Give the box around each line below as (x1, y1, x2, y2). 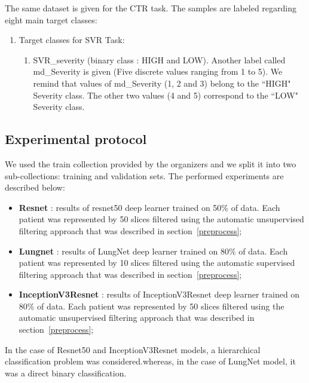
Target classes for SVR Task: (19, 33, 125, 46)
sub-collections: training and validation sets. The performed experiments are (5, 169, 284, 182)
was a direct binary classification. (5, 366, 127, 379)
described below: (5, 181, 65, 194)
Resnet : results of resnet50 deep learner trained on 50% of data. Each (19, 201, 280, 213)
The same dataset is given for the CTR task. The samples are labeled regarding (5, 2, 297, 14)
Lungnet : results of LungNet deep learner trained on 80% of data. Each (19, 244, 288, 257)
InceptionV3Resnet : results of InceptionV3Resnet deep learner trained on (19, 288, 300, 301)
